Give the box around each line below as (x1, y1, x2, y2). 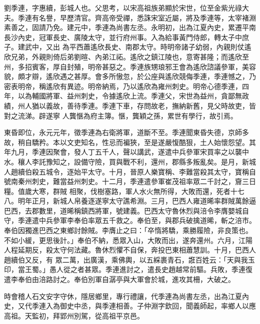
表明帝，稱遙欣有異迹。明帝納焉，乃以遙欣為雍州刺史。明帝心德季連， (10, 80, 242, 91)
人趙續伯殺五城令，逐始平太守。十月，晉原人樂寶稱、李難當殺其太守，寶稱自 (4, 166, 256, 176)
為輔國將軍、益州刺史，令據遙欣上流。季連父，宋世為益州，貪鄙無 (24, 90, 242, 101)
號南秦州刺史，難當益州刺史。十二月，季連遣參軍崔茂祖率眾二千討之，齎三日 (4, 176, 256, 186)
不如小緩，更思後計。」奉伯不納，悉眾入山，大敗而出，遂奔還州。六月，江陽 (4, 234, 252, 245)
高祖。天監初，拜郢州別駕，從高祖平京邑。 (4, 310, 144, 320)
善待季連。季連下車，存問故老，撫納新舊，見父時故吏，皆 (66, 100, 256, 110)
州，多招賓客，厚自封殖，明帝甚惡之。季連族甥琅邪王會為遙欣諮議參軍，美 (4, 61, 249, 71)
